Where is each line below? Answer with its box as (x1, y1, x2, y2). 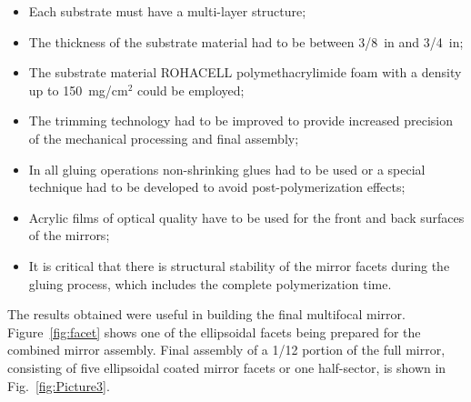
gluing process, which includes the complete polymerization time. (28, 274, 392, 293)
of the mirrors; (28, 226, 110, 245)
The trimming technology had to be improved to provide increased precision (28, 111, 454, 130)
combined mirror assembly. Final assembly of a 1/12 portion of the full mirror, (7, 340, 446, 359)
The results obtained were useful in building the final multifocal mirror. (7, 305, 406, 324)
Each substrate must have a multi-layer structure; (28, 2, 306, 20)
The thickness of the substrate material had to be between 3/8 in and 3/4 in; (28, 32, 464, 51)
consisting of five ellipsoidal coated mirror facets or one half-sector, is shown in (7, 357, 446, 377)
